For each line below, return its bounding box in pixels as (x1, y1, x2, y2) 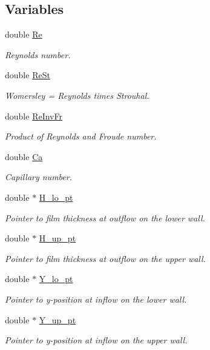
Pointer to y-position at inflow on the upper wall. (5, 334, 188, 346)
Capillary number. (5, 170, 72, 183)
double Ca (5, 150, 43, 163)
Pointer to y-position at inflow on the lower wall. (5, 292, 187, 305)
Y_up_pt (39, 313, 76, 326)
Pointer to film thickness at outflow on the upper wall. (5, 252, 206, 264)
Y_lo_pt (39, 272, 73, 285)
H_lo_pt (39, 190, 73, 203)
